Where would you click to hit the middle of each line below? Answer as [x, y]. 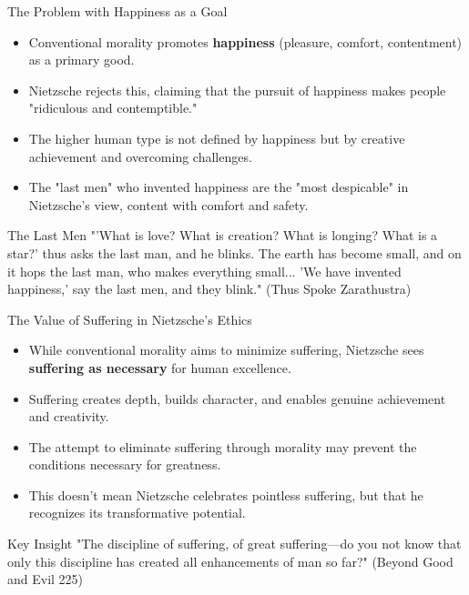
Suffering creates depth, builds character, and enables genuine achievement [237, 398]
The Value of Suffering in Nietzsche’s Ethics [130, 319]
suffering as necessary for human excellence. [160, 367]
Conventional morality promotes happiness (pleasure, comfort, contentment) [245, 41]
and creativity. [69, 416]
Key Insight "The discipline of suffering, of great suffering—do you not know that [234, 544]
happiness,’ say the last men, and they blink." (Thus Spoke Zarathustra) [209, 289]
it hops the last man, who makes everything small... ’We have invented [204, 271]
